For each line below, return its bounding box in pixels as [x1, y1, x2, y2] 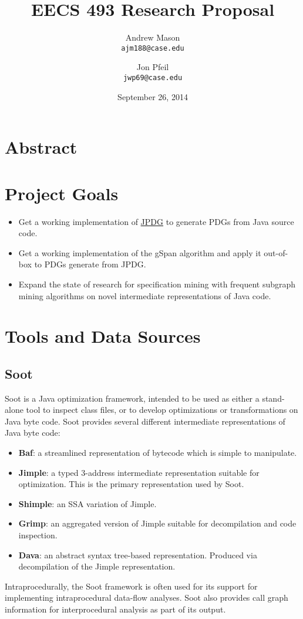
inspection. [18, 529, 58, 541]
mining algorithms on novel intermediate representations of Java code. [18, 289, 271, 302]
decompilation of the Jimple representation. [18, 560, 176, 572]
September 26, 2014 [117, 90, 188, 102]
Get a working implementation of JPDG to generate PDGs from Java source [18, 215, 294, 227]
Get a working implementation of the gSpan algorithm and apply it [18, 246, 261, 259]
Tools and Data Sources [5, 324, 201, 348]
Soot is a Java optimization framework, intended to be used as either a [5, 392, 260, 404]
